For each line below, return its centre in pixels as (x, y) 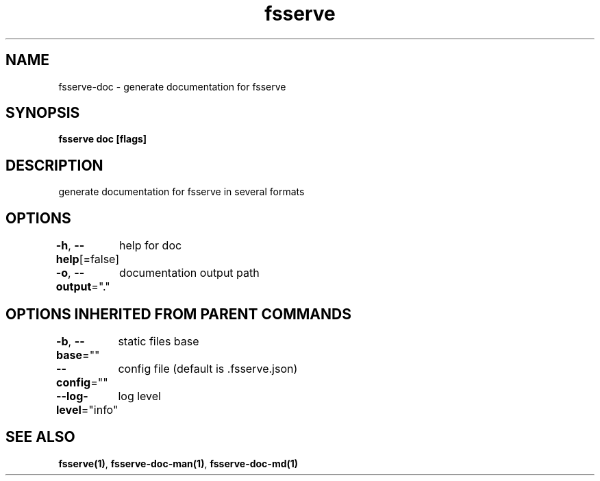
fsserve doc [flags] (103, 139)
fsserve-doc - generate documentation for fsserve (172, 86)
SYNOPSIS (43, 113)
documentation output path (189, 273)
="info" (100, 409)
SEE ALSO (40, 437)
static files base (159, 341)
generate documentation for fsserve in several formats (182, 192)
